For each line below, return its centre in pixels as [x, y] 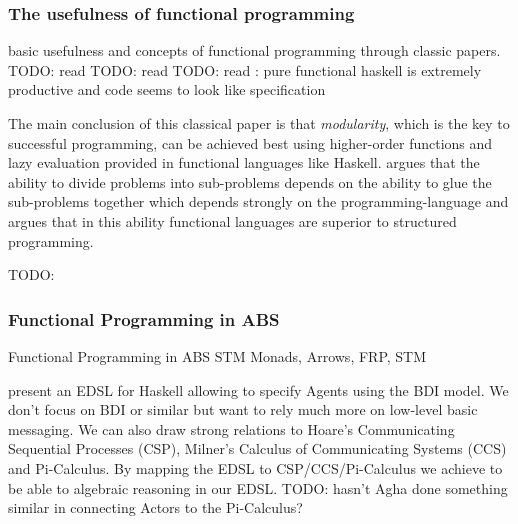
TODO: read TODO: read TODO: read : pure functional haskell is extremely [245, 69]
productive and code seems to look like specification [167, 89]
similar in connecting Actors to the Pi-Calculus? [155, 507]
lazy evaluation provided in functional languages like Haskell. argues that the [244, 162]
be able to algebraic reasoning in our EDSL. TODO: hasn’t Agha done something [258, 487]
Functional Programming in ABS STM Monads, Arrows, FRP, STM [217, 355]
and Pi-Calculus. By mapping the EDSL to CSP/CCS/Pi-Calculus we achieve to [255, 467]
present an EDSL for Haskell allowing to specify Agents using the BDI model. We [258, 389]
